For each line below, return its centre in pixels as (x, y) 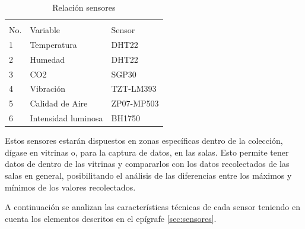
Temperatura (53, 44)
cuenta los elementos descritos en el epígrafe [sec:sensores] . (111, 218)
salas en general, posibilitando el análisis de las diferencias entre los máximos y (148, 175)
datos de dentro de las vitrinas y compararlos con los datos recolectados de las (147, 164)
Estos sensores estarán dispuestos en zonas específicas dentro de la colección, (144, 141)
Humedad (47, 59)
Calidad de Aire (59, 103)
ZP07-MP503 (135, 103)
